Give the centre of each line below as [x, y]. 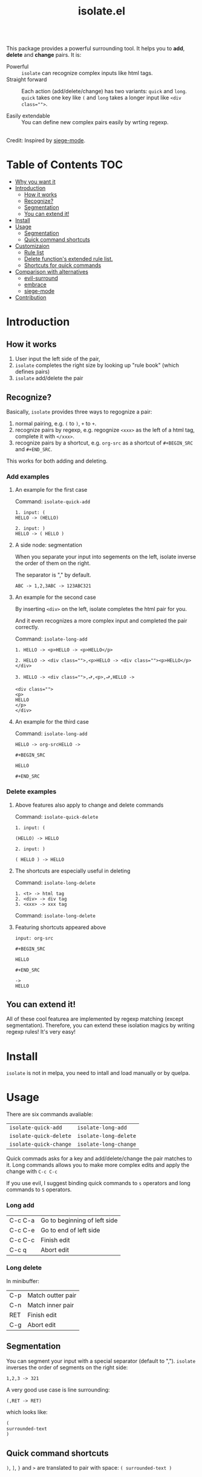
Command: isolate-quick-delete [57, 816]
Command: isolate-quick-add [53, 501]
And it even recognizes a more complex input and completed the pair [101, 621]
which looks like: [27, 1412]
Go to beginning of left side [79, 1220]
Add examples [28, 477]
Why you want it [35, 182]
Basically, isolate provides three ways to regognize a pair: [79, 411]
